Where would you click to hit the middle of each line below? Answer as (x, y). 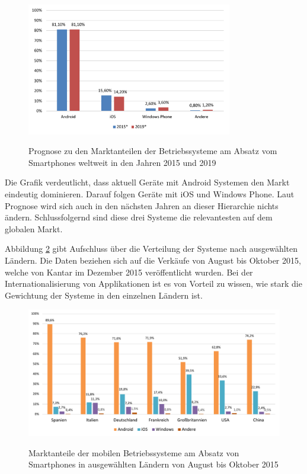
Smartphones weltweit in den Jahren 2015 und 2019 (122, 162)
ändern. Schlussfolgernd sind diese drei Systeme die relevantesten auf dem (139, 217)
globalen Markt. (34, 228)
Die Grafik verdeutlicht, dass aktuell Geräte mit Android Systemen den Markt (147, 182)
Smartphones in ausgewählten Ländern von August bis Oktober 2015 (153, 464)
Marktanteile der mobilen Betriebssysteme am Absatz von (134, 452)
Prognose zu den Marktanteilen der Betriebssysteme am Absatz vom (153, 151)
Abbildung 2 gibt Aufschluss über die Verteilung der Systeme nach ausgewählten (151, 249)
